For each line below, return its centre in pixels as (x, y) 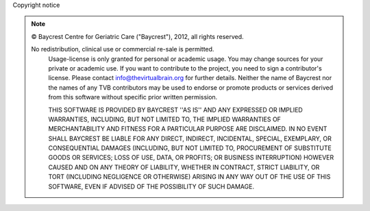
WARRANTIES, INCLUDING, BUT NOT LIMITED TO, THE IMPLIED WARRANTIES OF (164, 119)
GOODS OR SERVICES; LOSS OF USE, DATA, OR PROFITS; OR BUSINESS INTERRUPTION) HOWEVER (191, 158)
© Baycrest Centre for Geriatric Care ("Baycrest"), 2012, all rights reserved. (137, 36)
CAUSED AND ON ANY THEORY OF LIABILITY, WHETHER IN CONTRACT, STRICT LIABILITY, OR (184, 167)
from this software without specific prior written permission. (133, 97)
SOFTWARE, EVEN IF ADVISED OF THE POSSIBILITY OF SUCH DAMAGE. (151, 186)
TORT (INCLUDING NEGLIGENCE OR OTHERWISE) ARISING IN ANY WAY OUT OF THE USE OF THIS (189, 177)
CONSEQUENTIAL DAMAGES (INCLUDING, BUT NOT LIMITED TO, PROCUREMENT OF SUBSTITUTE (190, 148)
